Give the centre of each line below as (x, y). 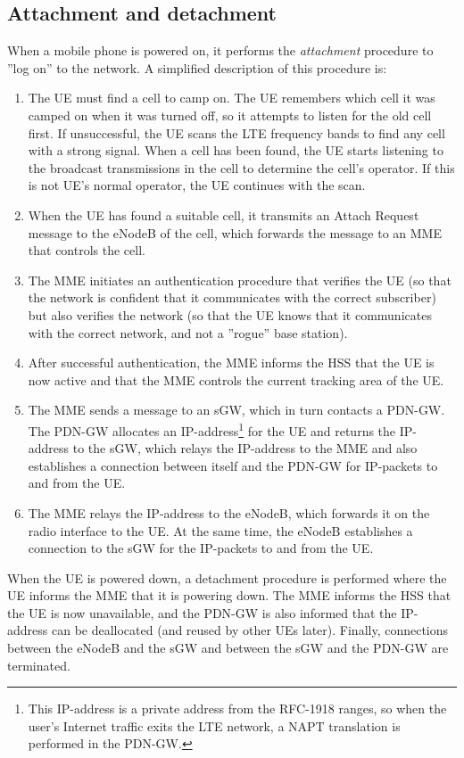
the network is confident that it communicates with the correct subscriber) (232, 297)
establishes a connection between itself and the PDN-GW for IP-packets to (233, 465)
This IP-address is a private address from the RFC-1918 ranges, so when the (237, 709)
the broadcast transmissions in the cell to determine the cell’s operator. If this (241, 167)
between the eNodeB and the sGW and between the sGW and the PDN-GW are (228, 648)
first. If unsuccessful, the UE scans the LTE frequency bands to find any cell (236, 132)
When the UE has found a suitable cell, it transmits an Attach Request (224, 214)
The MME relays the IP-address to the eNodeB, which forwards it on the (229, 512)
